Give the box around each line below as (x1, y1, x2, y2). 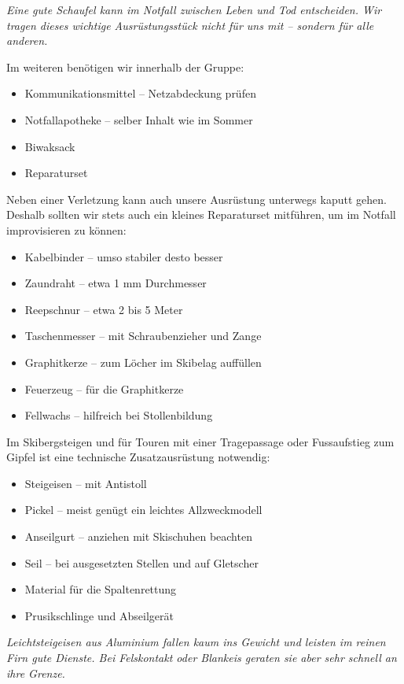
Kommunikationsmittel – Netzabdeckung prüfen (24, 85, 256, 102)
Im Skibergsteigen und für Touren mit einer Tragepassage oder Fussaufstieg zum (6, 433, 395, 449)
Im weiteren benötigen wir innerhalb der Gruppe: (6, 58, 244, 75)
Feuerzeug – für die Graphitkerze (24, 380, 184, 397)
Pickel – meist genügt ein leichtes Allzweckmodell (24, 501, 263, 518)
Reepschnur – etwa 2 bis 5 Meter (24, 301, 183, 317)
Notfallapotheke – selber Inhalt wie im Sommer (24, 111, 253, 128)
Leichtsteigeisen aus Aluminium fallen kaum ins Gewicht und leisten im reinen (6, 634, 386, 650)
